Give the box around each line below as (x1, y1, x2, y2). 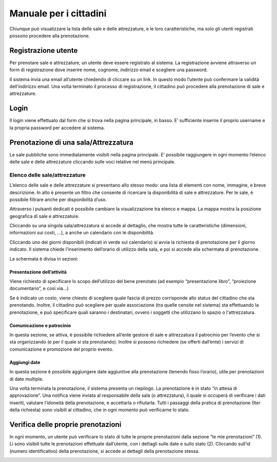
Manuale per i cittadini (9, 8, 107, 19)
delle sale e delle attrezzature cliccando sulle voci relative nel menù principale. (9, 159, 176, 165)
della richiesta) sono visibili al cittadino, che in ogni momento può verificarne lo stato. (9, 407, 190, 413)
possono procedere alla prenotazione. (9, 32, 90, 38)
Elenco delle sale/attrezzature (9, 171, 86, 178)
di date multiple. (9, 376, 44, 382)
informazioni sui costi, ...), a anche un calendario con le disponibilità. (9, 230, 154, 236)
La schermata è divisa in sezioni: (9, 255, 79, 262)
